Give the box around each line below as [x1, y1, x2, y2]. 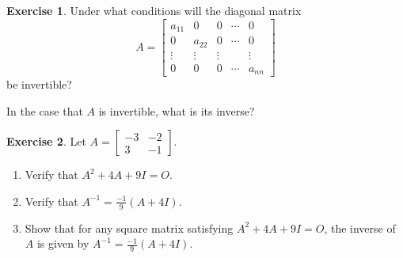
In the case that [6, 102, 83, 119]
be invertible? [6, 76, 72, 93]
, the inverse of [324, 219, 396, 236]
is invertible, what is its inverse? [98, 102, 255, 119]
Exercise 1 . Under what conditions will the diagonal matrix [6, 2, 302, 18]
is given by [36, 235, 89, 252]
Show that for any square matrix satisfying [25, 219, 234, 236]
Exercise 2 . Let [6, 133, 86, 150]
